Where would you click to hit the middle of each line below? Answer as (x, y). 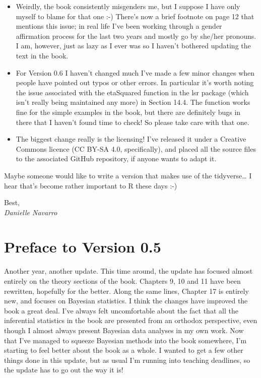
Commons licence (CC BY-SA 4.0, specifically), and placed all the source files (136, 148)
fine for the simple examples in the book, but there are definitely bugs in (128, 112)
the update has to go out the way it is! (64, 370)
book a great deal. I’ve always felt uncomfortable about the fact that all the (121, 310)
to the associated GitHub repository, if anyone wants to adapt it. (116, 159)
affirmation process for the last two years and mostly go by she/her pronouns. (136, 36)
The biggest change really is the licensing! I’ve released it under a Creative (131, 139)
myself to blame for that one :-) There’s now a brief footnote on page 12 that (135, 16)
